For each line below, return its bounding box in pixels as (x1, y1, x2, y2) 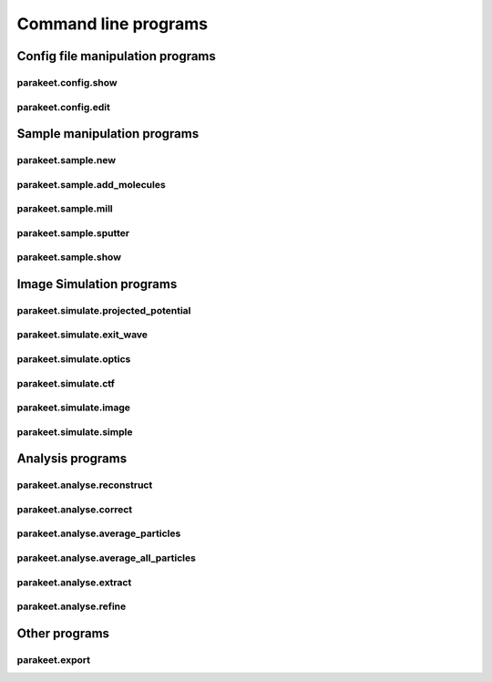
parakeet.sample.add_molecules (16, 178, 166, 191)
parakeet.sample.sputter (16, 226, 130, 239)
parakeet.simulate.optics (16, 353, 131, 366)
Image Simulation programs (16, 276, 178, 292)
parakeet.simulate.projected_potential (16, 304, 191, 316)
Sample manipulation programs (16, 126, 200, 141)
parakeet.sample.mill (16, 202, 113, 215)
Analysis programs (16, 451, 128, 467)
